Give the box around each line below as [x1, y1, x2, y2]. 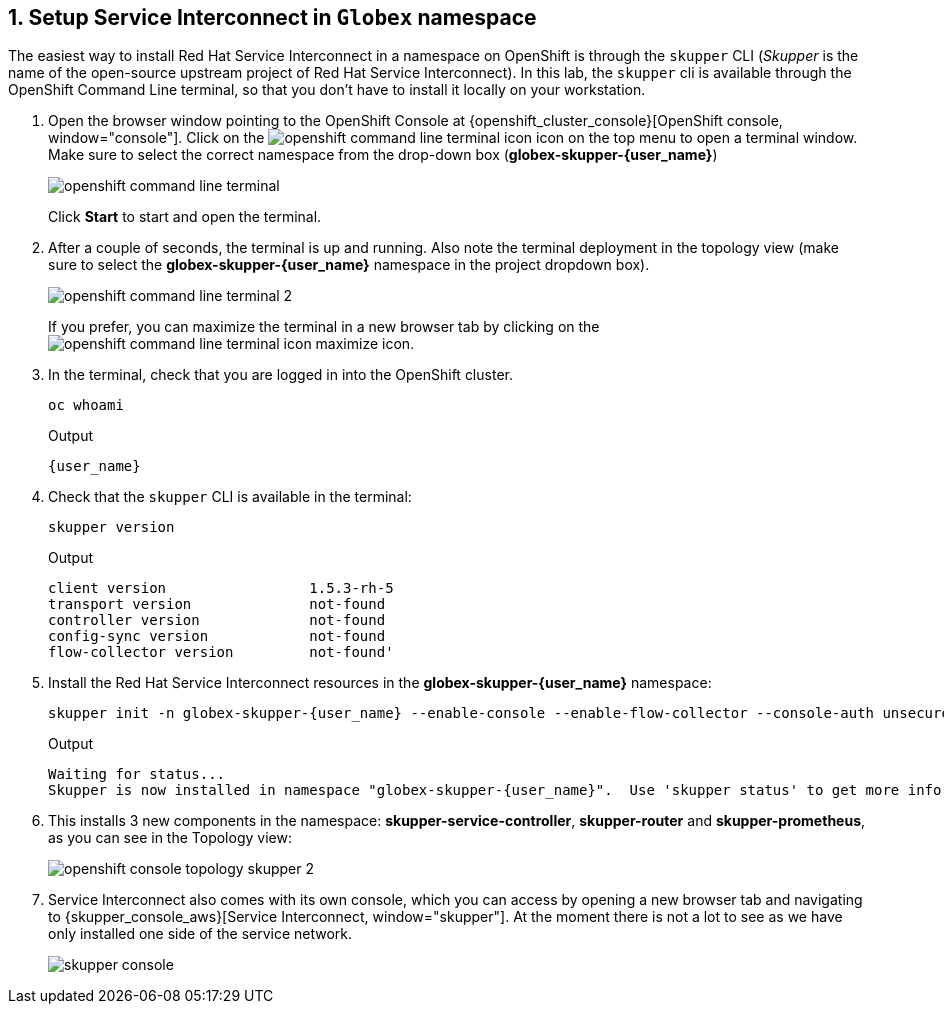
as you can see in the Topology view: [48, 829, 292, 847]
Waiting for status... [48, 766, 226, 783]
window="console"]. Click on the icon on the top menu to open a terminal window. [48, 129, 858, 147]
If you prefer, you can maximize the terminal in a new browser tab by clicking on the [48, 318, 600, 336]
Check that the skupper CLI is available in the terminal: [48, 488, 412, 506]
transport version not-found [48, 596, 386, 613]
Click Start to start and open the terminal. [48, 208, 322, 226]
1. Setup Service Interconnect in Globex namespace [8, 5, 537, 30]
